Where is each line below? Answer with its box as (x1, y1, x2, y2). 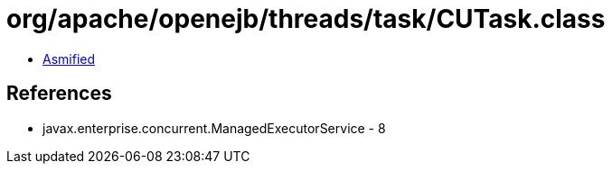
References (6, 82, 112, 105)
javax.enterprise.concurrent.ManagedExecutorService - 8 (42, 120, 386, 136)
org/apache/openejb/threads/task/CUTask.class (6, 4, 606, 34)
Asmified (42, 50, 96, 67)
